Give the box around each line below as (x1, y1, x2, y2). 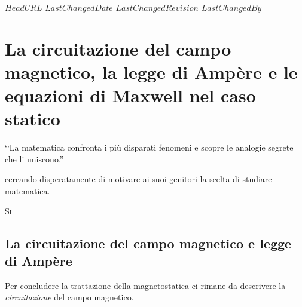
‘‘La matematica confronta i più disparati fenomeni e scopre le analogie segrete (5, 141, 294, 153)
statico (5, 106, 60, 131)
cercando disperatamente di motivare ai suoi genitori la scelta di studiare (5, 173, 272, 185)
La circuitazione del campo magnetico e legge (5, 234, 292, 252)
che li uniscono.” (5, 152, 64, 165)
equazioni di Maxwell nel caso (5, 83, 256, 108)
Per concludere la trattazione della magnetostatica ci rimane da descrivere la (5, 279, 286, 291)
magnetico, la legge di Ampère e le (5, 59, 298, 84)
